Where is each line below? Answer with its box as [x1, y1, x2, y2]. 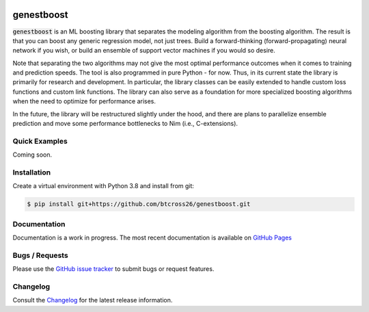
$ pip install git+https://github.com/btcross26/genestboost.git [27, 200, 251, 208]
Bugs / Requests [12, 250, 68, 260]
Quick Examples [12, 136, 68, 146]
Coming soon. [12, 151, 53, 159]
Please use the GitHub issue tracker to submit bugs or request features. [12, 265, 215, 273]
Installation [12, 168, 51, 177]
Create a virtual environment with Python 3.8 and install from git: [12, 182, 195, 190]
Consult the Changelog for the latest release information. [12, 296, 173, 304]
